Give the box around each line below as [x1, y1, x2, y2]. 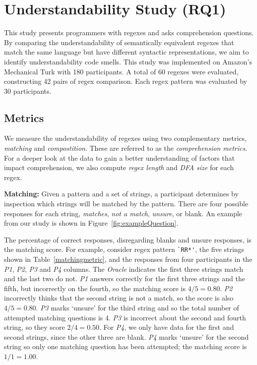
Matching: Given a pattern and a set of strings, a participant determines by [4, 188, 239, 199]
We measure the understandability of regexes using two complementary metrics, [4, 133, 247, 143]
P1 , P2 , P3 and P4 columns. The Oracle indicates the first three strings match [4, 263, 243, 274]
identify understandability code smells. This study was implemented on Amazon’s [4, 56, 252, 66]
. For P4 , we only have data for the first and [99, 322, 234, 332]
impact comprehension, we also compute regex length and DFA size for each [4, 162, 234, 173]
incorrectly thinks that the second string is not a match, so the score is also [4, 293, 234, 303]
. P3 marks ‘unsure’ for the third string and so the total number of [36, 303, 239, 313]
